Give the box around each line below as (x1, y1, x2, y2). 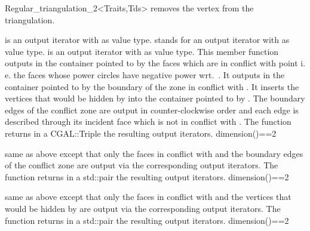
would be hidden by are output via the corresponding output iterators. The (5, 202, 281, 214)
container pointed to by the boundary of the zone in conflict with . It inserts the (5, 80, 299, 93)
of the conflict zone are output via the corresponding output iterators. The (5, 159, 278, 171)
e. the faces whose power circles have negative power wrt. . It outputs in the (5, 68, 285, 81)
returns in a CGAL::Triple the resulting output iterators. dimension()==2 (5, 127, 277, 139)
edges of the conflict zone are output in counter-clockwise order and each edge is (5, 103, 299, 116)
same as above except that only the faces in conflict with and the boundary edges (5, 147, 303, 159)
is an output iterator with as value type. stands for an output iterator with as (5, 33, 290, 46)
